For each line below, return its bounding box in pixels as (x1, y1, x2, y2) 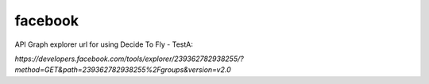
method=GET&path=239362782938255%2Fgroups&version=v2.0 (14, 65, 231, 74)
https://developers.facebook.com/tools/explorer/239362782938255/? (14, 54, 244, 63)
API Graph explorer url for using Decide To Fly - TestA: (14, 40, 194, 49)
